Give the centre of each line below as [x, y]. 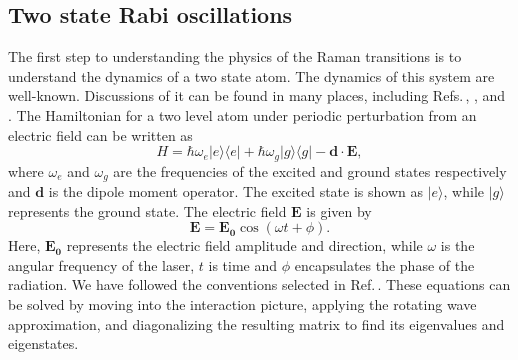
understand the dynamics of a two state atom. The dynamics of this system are [251, 75]
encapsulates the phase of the [384, 264]
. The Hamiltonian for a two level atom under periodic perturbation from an [242, 114]
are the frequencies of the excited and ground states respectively [310, 170]
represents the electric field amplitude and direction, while [244, 245]
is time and [243, 264]
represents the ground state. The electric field [147, 210]
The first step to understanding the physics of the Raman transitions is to [235, 56]
